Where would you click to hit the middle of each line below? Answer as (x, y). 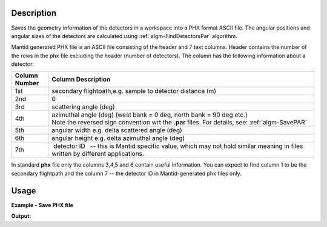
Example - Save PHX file (42, 205)
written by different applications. (98, 154)
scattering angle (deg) (83, 107)
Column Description (81, 80)
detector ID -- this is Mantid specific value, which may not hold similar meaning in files (178, 146)
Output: (21, 216)
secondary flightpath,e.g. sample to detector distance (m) (134, 91)
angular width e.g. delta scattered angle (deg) (117, 130)
